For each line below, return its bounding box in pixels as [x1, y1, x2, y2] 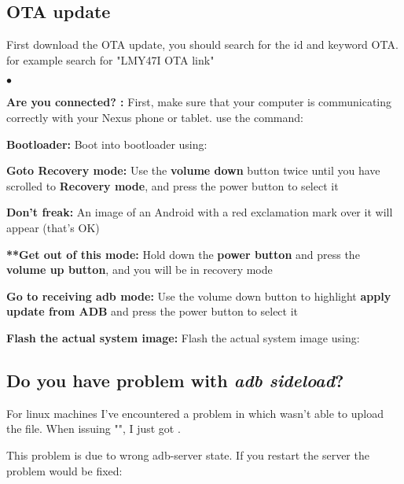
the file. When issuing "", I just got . [6, 420, 181, 437]
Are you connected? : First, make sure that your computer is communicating [6, 94, 392, 110]
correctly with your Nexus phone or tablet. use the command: [6, 109, 303, 125]
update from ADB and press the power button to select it [6, 303, 299, 320]
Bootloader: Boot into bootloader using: [6, 135, 208, 152]
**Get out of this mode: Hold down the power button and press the [6, 246, 360, 262]
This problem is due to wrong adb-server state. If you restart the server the [6, 446, 369, 463]
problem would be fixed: [6, 462, 123, 478]
